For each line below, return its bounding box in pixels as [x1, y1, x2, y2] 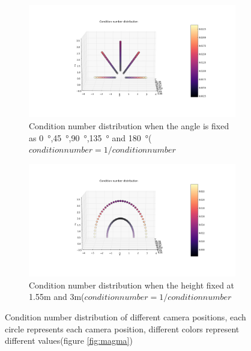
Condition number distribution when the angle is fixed [29, 120, 229, 132]
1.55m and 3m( [29, 290, 85, 303]
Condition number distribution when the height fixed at [29, 278, 235, 291]
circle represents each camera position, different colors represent [5, 322, 240, 335]
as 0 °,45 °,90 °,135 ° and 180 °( [29, 131, 152, 144]
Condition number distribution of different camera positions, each [5, 311, 246, 323]
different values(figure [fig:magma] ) [5, 334, 133, 347]
